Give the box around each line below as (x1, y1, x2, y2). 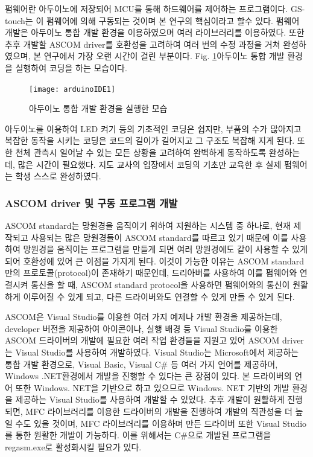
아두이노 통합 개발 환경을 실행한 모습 (29, 102, 168, 115)
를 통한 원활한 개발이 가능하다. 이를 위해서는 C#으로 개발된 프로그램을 (5, 429, 271, 441)
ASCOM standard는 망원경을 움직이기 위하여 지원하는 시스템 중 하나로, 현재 (5, 219, 291, 231)
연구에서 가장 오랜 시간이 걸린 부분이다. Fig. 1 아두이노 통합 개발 (43, 50, 285, 62)
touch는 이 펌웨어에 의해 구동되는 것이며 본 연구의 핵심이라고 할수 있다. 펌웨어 (5, 14, 300, 27)
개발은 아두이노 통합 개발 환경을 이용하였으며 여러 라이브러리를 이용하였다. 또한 (5, 26, 305, 39)
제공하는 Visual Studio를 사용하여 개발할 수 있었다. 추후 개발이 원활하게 (15, 393, 285, 406)
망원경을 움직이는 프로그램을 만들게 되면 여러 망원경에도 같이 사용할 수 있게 (23, 243, 308, 255)
